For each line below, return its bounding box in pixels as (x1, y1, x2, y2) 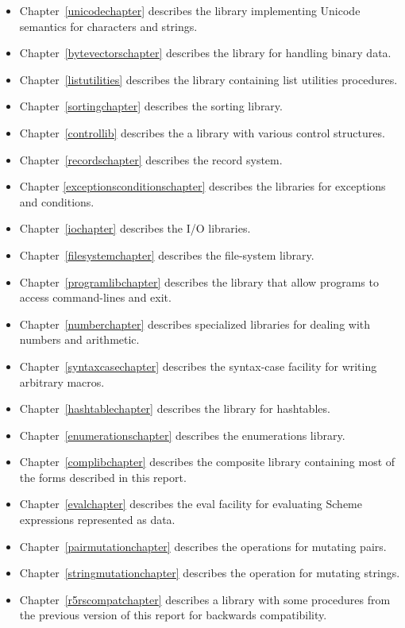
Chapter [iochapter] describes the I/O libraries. (19, 220, 251, 237)
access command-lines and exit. (19, 289, 172, 306)
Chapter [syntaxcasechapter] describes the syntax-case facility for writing (19, 357, 377, 374)
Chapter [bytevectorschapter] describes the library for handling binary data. (19, 44, 391, 61)
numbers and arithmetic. (19, 331, 140, 348)
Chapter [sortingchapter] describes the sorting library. (19, 98, 283, 114)
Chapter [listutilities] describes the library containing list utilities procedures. (19, 71, 398, 87)
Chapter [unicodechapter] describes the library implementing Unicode (19, 2, 361, 18)
